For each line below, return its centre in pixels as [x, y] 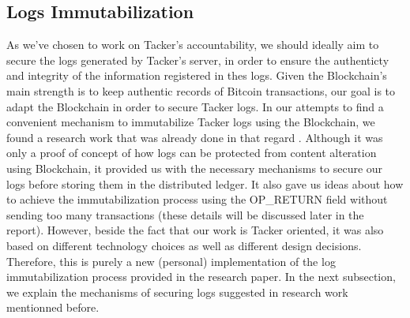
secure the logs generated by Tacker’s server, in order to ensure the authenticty [198, 60]
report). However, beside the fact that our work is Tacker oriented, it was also [195, 230]
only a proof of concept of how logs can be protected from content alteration [192, 153]
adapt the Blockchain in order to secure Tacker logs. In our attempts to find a [195, 106]
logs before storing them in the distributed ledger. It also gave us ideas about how [205, 183]
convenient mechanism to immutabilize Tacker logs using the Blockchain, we [191, 122]
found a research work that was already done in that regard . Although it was [195, 137]
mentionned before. [53, 307]
